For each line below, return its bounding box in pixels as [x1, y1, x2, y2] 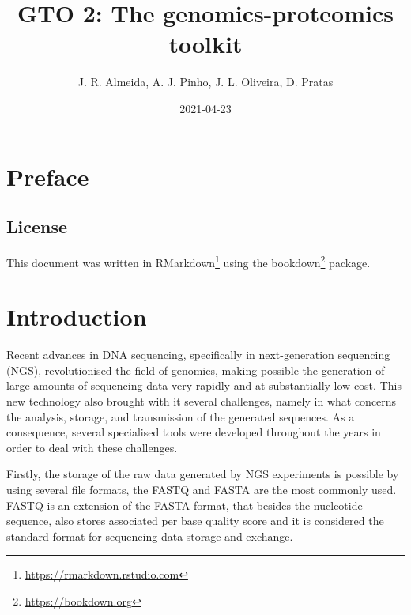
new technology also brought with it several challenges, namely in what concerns [6, 393, 397, 409]
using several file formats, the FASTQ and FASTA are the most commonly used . [6, 481, 397, 498]
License [6, 214, 68, 239]
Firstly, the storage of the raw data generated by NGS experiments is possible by [6, 466, 399, 482]
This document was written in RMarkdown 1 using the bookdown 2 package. [6, 251, 371, 270]
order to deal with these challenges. [6, 439, 178, 455]
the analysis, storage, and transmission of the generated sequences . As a [6, 408, 355, 424]
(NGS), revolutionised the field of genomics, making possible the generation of [6, 361, 385, 378]
